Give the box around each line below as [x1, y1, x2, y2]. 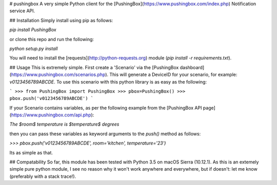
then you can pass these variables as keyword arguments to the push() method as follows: [9, 131, 201, 137]
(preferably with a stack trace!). [9, 173, 76, 179]
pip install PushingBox [9, 27, 56, 33]
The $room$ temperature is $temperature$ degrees [9, 121, 120, 128]
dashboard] [180, 64, 205, 70]
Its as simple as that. [9, 149, 53, 156]
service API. [9, 8, 35, 14]
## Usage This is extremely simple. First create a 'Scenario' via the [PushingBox [9, 64, 179, 70]
